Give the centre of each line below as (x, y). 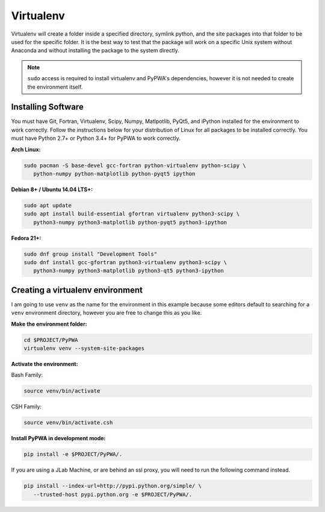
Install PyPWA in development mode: (58, 438)
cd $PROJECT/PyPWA (51, 340)
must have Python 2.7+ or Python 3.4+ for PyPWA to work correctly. (96, 138)
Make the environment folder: (49, 324)
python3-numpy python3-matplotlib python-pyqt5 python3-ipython (130, 222)
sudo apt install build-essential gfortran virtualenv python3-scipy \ (132, 214)
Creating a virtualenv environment (77, 290)
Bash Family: (27, 375)
